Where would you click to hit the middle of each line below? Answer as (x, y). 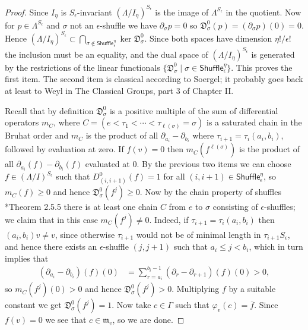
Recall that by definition (49, 110)
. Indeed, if (169, 219)
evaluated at (107, 164)
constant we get (33, 305)
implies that (27, 258)
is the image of (182, 12)
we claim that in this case (51, 219)
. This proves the (262, 67)
